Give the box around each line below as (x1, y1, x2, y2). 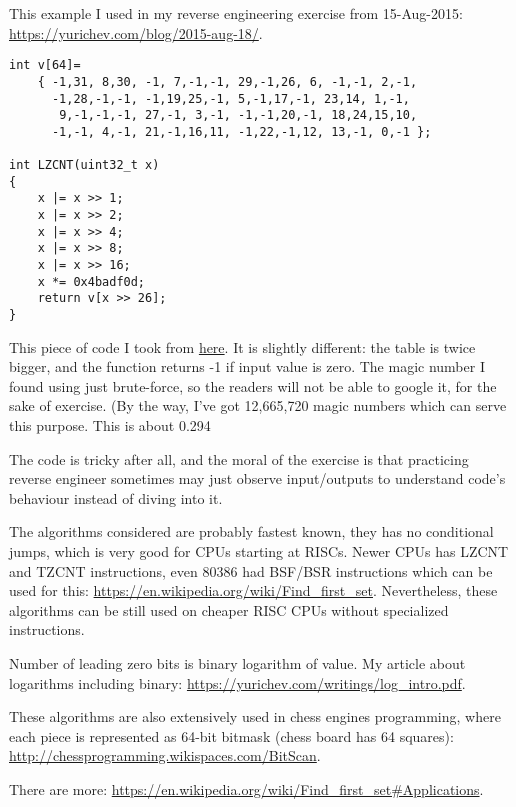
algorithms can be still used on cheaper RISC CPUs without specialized (9, 599, 449, 620)
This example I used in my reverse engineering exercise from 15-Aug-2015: (9, 3, 463, 23)
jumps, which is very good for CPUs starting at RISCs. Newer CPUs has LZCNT (9, 541, 509, 562)
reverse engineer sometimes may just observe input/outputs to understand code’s (9, 468, 506, 489)
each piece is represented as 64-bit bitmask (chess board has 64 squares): (9, 725, 454, 746)
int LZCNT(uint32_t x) (9, 158, 160, 173)
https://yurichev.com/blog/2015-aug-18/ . (9, 22, 263, 43)
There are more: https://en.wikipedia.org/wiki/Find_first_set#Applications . (9, 778, 484, 799)
